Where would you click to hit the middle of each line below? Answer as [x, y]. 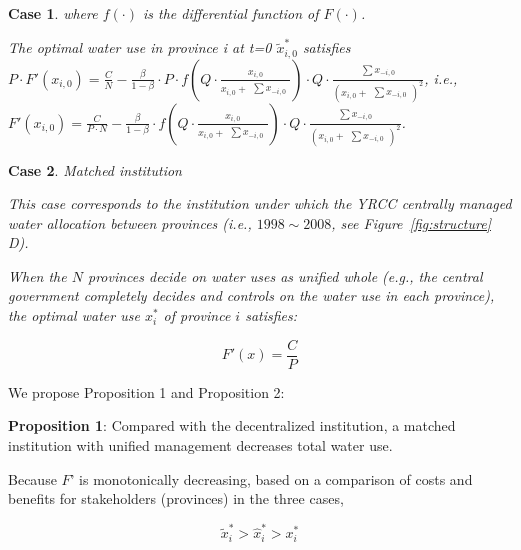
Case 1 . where [53, 13]
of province [197, 315]
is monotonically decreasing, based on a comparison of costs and [276, 478]
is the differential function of [230, 13]
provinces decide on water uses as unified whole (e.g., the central [285, 275]
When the [37, 275]
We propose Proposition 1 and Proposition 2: [146, 391]
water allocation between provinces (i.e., [130, 222]
